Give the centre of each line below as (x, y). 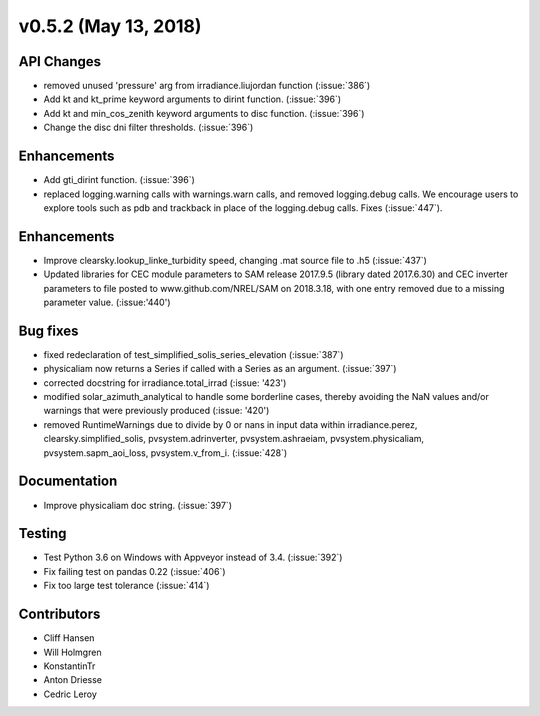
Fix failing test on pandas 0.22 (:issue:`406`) (134, 571)
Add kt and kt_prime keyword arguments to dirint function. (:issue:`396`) (192, 99)
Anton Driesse (72, 680)
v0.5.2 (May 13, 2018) (110, 26)
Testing (42, 533)
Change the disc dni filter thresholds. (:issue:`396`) (148, 127)
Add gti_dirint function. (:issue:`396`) (119, 180)
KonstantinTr (69, 666)
